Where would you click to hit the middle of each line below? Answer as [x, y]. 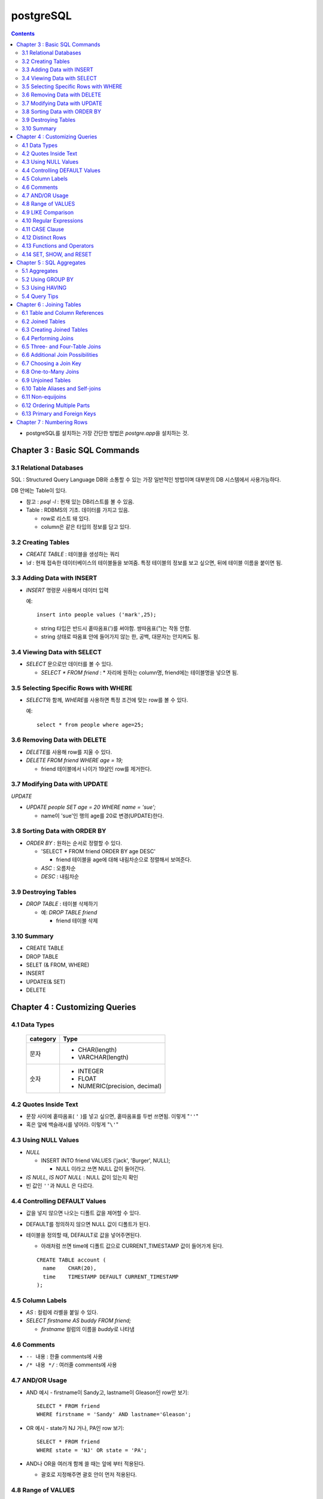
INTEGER [91, 1071]
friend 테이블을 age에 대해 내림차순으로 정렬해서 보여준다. [124, 860]
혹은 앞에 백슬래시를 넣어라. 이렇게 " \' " [72, 1125]
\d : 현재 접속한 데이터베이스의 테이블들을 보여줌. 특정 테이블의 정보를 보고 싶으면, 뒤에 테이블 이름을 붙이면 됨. [154, 562]
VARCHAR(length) [103, 1057]
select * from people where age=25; [90, 725]
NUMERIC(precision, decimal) [120, 1086]
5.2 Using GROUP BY [48, 279]
